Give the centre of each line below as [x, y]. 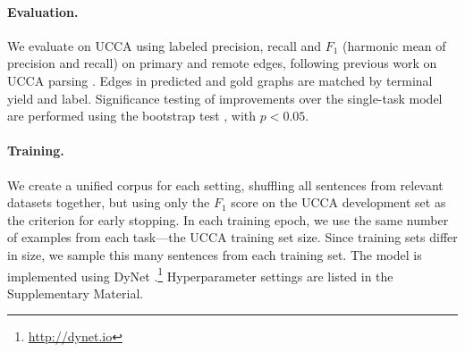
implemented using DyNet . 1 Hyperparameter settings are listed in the [200, 274]
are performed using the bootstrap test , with [132, 116]
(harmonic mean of [394, 45]
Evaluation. [43, 11]
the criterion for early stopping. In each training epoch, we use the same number [228, 219]
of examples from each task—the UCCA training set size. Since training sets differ [232, 237]
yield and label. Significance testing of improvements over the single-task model [225, 98]
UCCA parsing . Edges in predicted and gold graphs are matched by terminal [220, 80]
